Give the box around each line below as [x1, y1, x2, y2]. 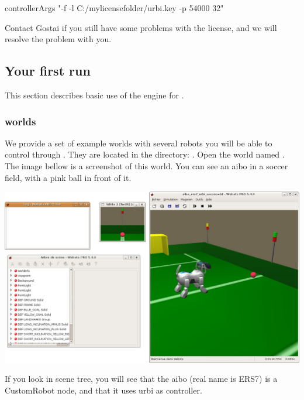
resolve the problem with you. [5, 33, 112, 45]
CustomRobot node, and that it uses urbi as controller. [5, 384, 202, 396]
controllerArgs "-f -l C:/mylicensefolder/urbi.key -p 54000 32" [5, 2, 224, 13]
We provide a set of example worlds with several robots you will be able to [5, 136, 272, 149]
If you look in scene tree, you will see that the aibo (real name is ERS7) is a [5, 372, 278, 385]
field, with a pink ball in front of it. [5, 171, 132, 183]
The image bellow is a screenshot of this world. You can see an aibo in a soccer [5, 159, 288, 172]
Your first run [5, 61, 91, 80]
